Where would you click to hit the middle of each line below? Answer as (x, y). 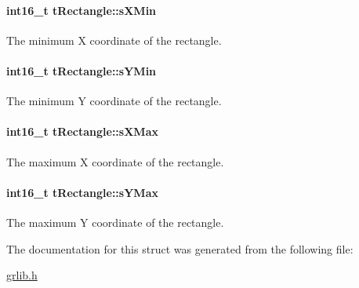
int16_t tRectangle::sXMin (82, 10)
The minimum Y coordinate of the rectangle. (114, 101)
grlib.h (22, 275)
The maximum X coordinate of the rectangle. (115, 161)
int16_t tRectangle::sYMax (82, 192)
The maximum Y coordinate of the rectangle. (115, 222)
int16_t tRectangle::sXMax (82, 131)
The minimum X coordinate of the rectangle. (114, 40)
